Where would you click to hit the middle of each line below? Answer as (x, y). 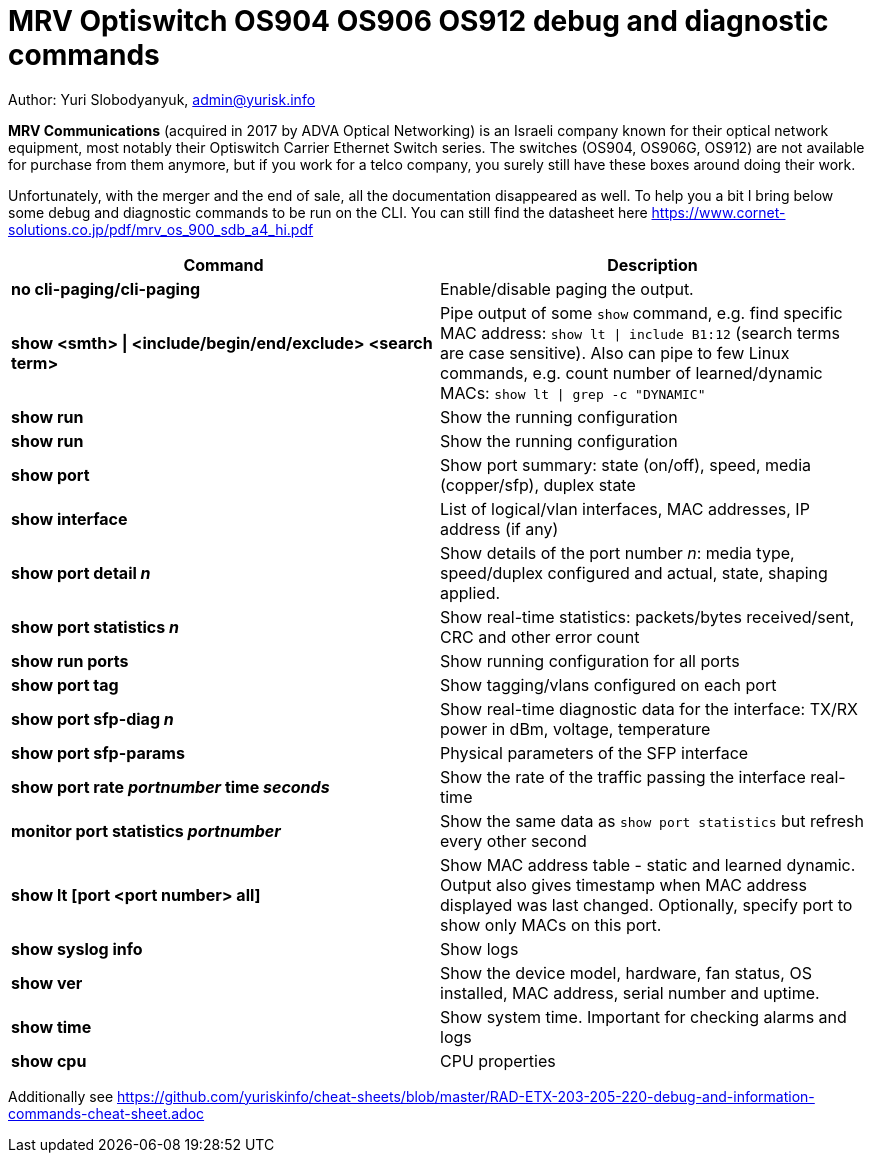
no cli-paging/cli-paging (106, 288)
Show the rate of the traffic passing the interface (623, 776)
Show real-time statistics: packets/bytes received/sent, (647, 616)
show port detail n (81, 572)
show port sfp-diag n (92, 718)
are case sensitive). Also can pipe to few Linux (615, 352)
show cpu (49, 1060)
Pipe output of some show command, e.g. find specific (641, 312)
